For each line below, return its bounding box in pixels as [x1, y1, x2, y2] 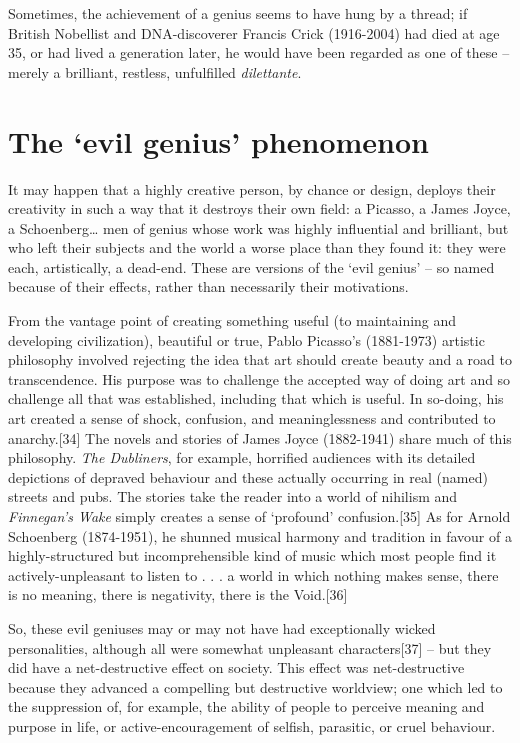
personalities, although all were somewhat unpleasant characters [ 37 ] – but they [8, 637, 492, 658]
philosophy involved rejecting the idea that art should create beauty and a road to [8, 349, 512, 370]
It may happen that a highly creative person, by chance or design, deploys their [8, 178, 496, 199]
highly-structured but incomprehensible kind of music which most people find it [8, 545, 497, 566]
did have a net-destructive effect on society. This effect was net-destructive [8, 657, 465, 678]
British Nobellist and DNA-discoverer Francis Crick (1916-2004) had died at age [8, 22, 500, 43]
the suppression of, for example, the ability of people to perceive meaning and [8, 696, 485, 717]
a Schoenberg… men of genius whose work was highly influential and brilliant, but [8, 217, 509, 238]
